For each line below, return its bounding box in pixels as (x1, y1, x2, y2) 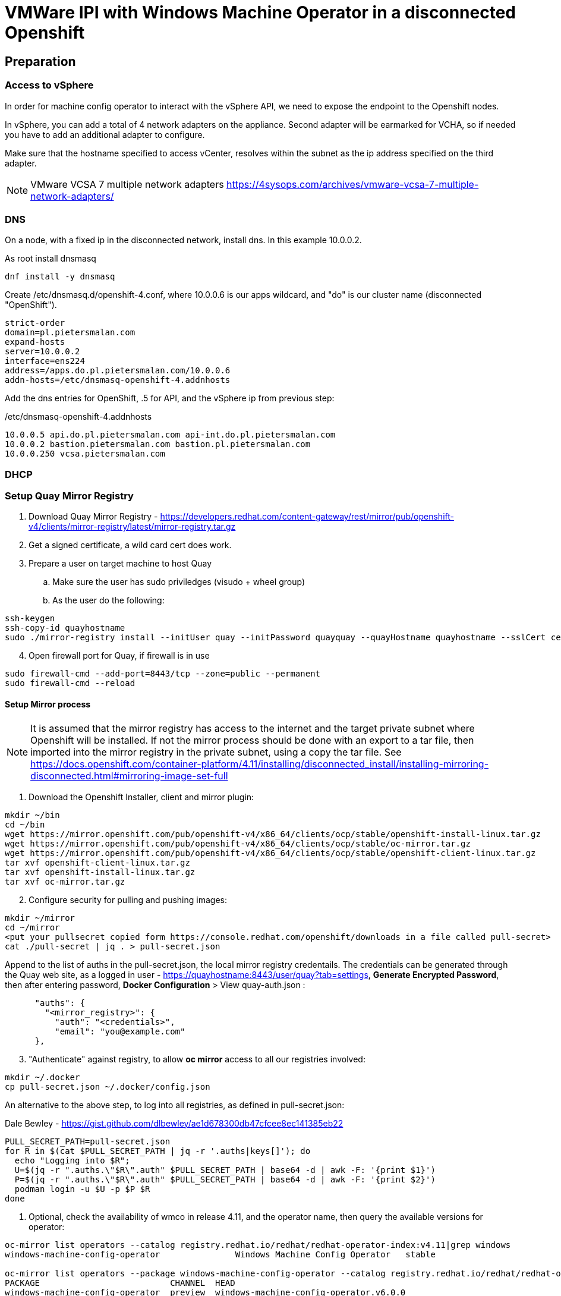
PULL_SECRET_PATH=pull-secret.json (5, 1136, 171, 1146)
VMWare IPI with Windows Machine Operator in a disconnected (5, 2, 516, 23)
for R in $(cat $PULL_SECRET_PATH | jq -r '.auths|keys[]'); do (5, 1146, 311, 1156)
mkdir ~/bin (5, 810, 60, 820)
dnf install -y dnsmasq (5, 272, 115, 282)
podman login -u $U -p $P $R (14, 1184, 150, 1194)
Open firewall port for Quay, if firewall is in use (29, 650, 210, 661)
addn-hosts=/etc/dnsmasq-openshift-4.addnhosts (5, 375, 231, 385)
